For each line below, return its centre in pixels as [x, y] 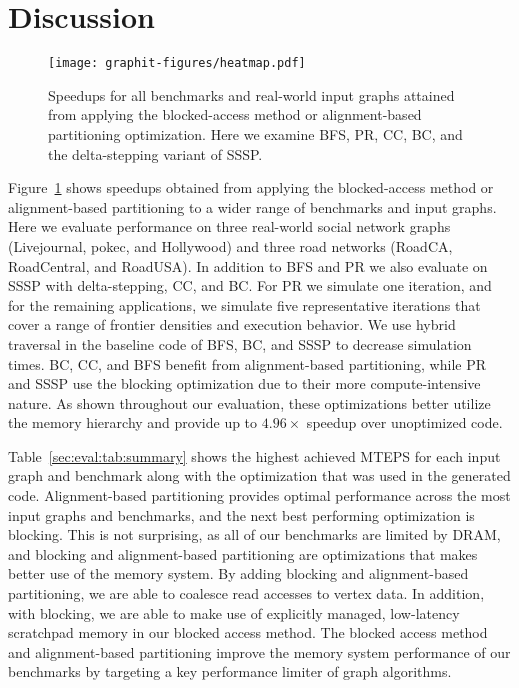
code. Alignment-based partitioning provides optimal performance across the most [259, 495]
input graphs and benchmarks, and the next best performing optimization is [241, 514]
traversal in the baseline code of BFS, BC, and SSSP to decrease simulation [240, 343]
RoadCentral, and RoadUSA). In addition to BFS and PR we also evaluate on [248, 265]
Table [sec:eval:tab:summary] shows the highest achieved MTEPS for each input [254, 455]
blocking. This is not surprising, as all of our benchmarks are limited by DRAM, [254, 534]
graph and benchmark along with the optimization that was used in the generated [259, 475]
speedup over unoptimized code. [404, 422]
